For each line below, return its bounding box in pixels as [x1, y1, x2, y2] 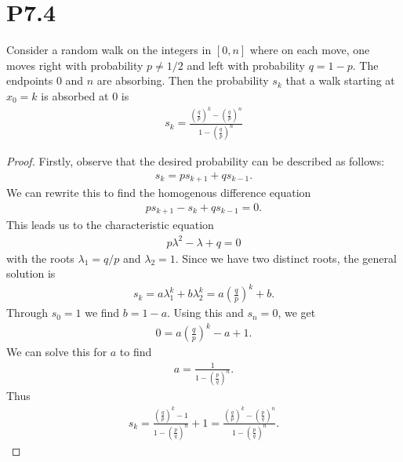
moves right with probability [6, 56, 143, 73]
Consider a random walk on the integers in [6, 42, 212, 58]
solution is [6, 265, 56, 282]
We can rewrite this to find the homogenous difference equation [6, 184, 311, 201]
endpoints [6, 72, 53, 89]
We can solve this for [6, 344, 107, 360]
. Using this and [167, 304, 244, 321]
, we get [278, 304, 316, 321]
